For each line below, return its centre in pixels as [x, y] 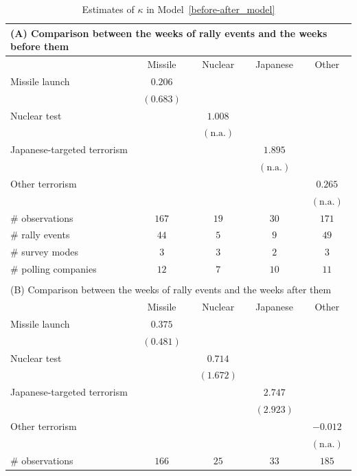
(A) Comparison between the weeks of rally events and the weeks [169, 33]
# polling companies [54, 269]
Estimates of [108, 9]
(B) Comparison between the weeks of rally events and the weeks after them [171, 290]
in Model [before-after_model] [211, 9]
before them [40, 46]
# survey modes [44, 252]
